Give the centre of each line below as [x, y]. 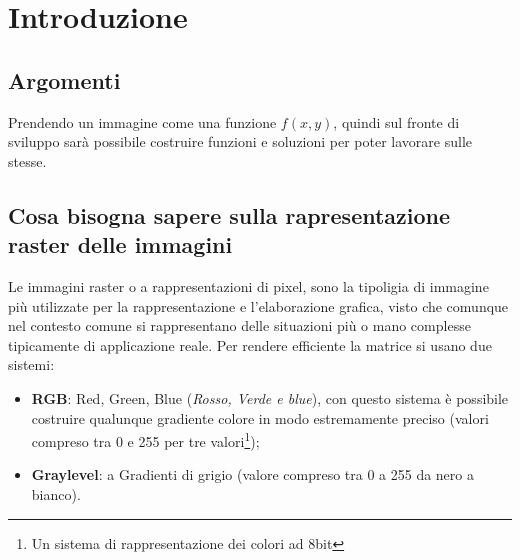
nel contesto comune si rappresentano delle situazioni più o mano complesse [239, 325]
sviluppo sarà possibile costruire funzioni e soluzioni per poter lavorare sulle [240, 141]
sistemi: [31, 364]
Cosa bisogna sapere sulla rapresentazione [229, 214]
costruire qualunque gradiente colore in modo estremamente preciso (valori [260, 417]
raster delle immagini [120, 244]
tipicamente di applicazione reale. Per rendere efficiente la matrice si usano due [250, 344]
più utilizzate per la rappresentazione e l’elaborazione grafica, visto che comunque [258, 305]
